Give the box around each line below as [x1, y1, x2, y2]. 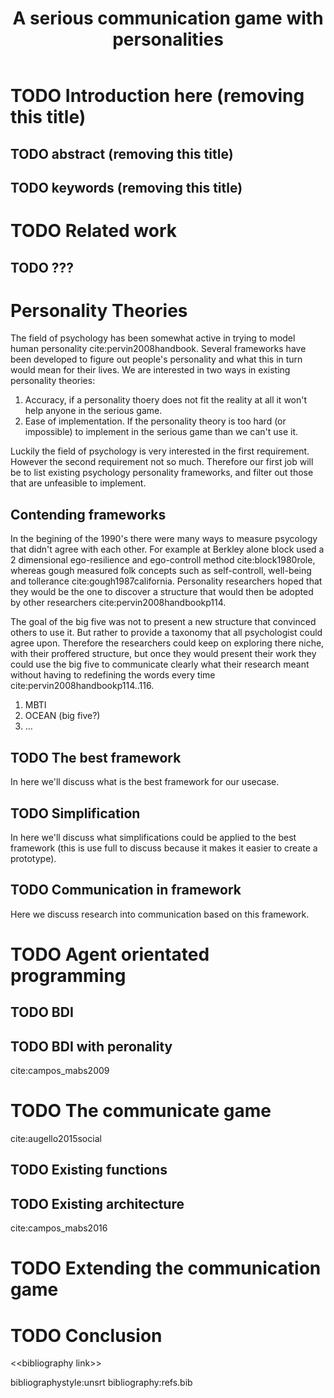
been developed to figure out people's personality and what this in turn [10, 353, 303, 366]
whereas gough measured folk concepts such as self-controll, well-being [10, 565, 312, 577]
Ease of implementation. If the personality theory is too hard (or [24, 415, 287, 427]
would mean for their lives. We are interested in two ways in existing [10, 364, 291, 376]
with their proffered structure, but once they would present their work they [10, 648, 317, 660]
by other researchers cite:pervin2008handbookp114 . [10, 597, 227, 609]
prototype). [10, 852, 57, 864]
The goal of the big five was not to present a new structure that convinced [10, 616, 317, 628]
